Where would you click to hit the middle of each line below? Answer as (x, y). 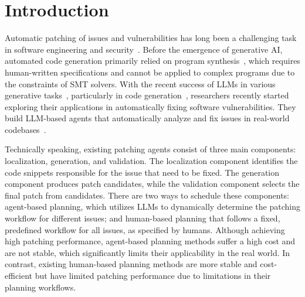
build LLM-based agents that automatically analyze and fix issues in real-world (147, 118)
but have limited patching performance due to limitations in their (153, 275)
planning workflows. (40, 287)
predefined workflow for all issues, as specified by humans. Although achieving (145, 229)
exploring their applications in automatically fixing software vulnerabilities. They (150, 106)
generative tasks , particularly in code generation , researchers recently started (147, 95)
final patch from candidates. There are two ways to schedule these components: (147, 195)
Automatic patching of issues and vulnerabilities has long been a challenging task (151, 38)
